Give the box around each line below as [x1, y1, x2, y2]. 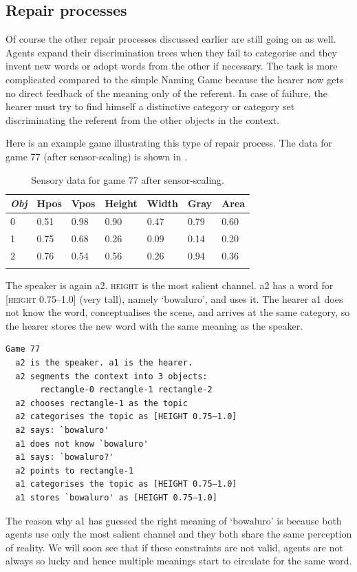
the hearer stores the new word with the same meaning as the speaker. [6, 318, 303, 332]
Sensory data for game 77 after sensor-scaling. [31, 172, 224, 187]
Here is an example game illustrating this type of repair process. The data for [6, 136, 333, 150]
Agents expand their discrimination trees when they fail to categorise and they [6, 45, 337, 59]
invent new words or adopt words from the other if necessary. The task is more [6, 59, 338, 73]
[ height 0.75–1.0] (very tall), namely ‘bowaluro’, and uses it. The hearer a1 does [6, 291, 343, 306]
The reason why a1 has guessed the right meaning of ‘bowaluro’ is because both [6, 513, 342, 527]
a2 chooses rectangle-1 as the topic [15, 398, 188, 408]
